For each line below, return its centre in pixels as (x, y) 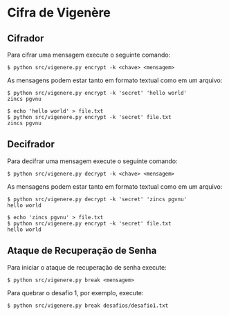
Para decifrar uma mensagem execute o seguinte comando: (92, 161)
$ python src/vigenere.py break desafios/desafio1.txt (88, 306)
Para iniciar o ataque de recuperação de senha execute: (87, 267)
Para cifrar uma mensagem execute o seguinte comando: (89, 55)
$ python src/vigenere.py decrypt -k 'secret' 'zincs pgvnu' (97, 199)
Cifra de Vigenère (59, 13)
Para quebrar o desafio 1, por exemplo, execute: (75, 292)
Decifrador (31, 144)
